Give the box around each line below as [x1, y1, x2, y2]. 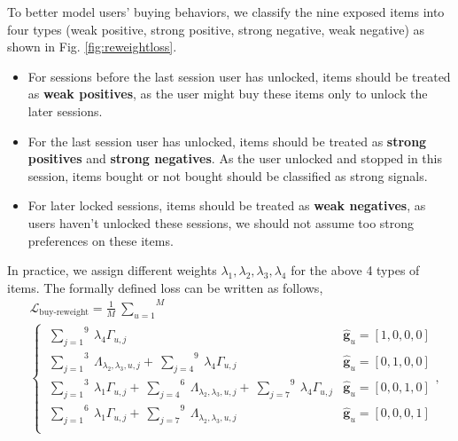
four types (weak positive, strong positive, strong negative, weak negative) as [7, 20, 425, 38]
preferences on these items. [27, 231, 174, 249]
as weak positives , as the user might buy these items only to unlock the [27, 84, 428, 103]
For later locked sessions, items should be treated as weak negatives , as [27, 196, 426, 215]
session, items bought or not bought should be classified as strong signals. [27, 166, 428, 185]
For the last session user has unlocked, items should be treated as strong [27, 131, 427, 150]
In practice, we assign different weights [7, 261, 217, 280]
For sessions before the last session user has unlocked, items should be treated [27, 67, 451, 85]
